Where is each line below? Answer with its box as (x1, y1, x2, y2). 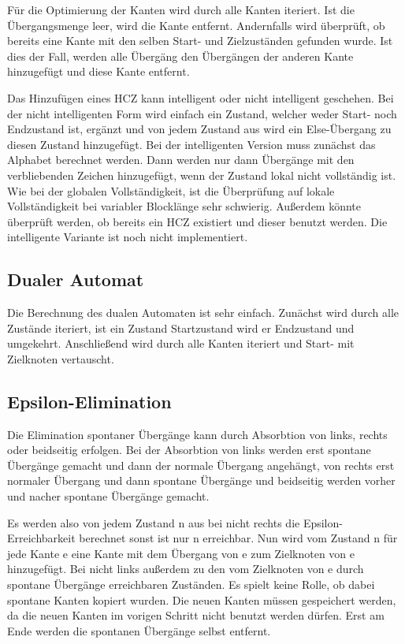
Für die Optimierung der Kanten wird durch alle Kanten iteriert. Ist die (7, 2, 355, 17)
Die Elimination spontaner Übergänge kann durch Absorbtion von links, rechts (7, 426, 388, 442)
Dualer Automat (7, 267, 144, 292)
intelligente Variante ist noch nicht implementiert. (7, 229, 248, 245)
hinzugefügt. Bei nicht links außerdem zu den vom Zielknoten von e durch (7, 560, 364, 577)
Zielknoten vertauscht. (7, 350, 114, 367)
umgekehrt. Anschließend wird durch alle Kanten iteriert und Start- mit (7, 335, 355, 352)
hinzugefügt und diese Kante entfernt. (7, 63, 190, 80)
